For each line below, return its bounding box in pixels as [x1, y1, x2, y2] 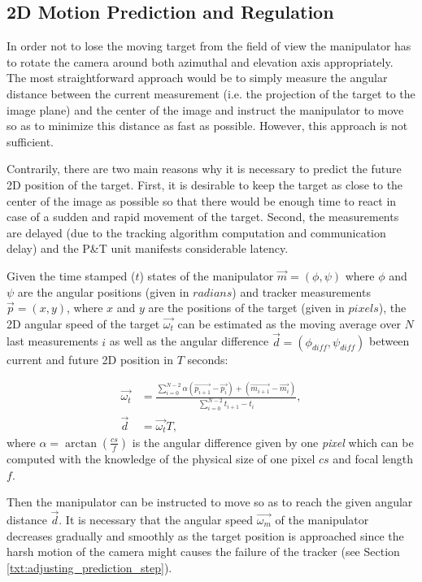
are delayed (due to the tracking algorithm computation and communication [7, 224, 386, 241]
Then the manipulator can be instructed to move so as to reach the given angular [7, 493, 413, 510]
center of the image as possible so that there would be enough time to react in [7, 192, 397, 209]
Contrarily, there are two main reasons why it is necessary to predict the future [7, 160, 402, 177]
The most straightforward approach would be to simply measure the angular [7, 69, 388, 86]
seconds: [187, 350, 228, 367]
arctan [64, 437, 97, 450]
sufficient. [7, 132, 54, 150]
